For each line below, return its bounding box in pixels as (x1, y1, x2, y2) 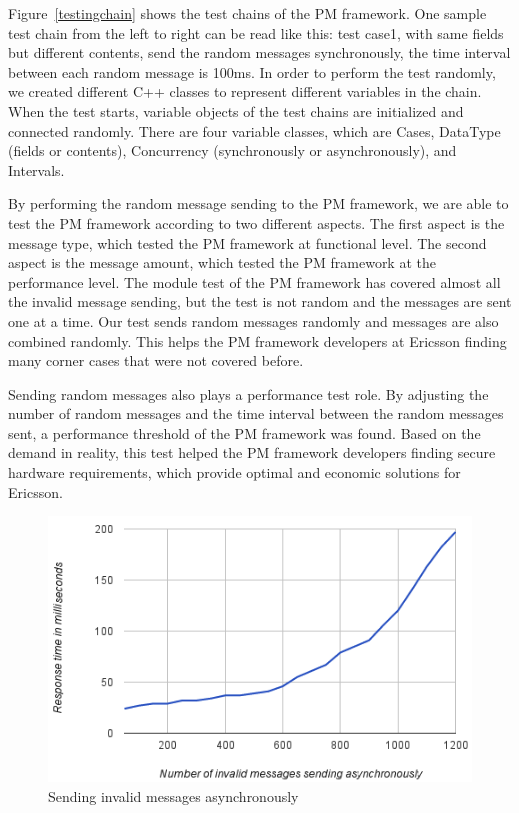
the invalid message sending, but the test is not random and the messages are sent (8, 291, 512, 312)
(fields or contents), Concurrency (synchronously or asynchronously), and (8, 140, 457, 161)
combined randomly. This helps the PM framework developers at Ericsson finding (8, 330, 507, 351)
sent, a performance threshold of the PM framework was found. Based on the (8, 422, 481, 443)
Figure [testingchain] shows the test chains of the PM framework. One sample (8, 3, 487, 23)
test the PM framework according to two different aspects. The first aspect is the (8, 212, 505, 233)
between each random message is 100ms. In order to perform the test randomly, (8, 61, 496, 82)
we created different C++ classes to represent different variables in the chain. (8, 81, 482, 102)
